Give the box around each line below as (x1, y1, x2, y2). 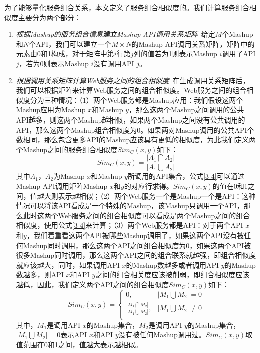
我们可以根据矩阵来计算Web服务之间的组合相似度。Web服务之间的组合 (16, 85, 247, 95)
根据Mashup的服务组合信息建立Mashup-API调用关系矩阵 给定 (16, 29, 215, 39)
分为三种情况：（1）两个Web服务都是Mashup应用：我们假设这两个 (30, 94, 243, 105)
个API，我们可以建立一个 (29, 38, 112, 49)
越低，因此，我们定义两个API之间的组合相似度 (16, 279, 169, 289)
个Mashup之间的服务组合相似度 (16, 144, 118, 154)
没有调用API (93, 58, 134, 68)
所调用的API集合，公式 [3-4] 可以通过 (128, 171, 245, 181)
